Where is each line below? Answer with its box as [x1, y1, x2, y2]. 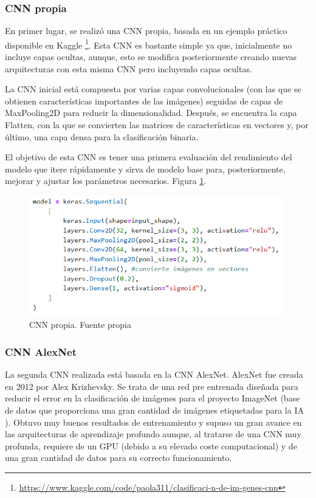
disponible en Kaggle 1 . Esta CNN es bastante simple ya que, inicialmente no [5, 36, 292, 51]
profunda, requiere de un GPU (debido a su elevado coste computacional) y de [5, 439, 297, 452]
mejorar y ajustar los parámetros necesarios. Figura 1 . [5, 174, 207, 187]
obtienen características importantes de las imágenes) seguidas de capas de [5, 94, 283, 107]
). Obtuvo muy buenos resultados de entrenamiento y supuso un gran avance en [5, 415, 302, 428]
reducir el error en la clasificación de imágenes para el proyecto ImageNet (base [5, 392, 300, 404]
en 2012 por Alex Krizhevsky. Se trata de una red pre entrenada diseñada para [5, 380, 298, 392]
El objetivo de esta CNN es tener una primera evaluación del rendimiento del [5, 151, 292, 163]
